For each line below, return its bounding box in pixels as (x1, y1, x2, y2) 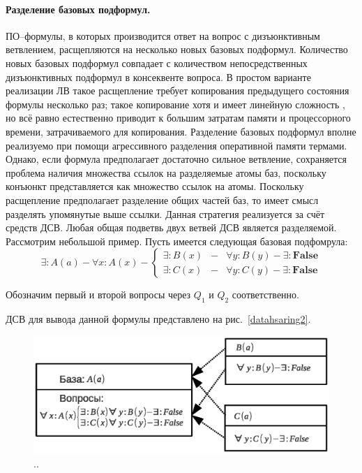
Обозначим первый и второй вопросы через (6, 287, 191, 302)
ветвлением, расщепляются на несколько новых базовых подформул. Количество (6, 42, 348, 57)
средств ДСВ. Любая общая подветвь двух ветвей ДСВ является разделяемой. (6, 220, 337, 235)
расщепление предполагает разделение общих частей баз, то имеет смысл (6, 192, 319, 207)
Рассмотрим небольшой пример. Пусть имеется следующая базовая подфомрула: (6, 233, 348, 248)
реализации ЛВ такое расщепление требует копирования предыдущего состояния (6, 83, 349, 98)
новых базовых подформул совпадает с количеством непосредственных (6, 55, 308, 70)
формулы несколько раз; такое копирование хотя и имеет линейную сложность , (6, 96, 345, 111)
